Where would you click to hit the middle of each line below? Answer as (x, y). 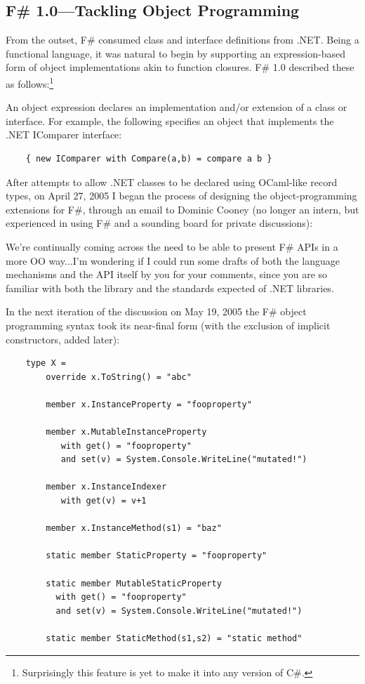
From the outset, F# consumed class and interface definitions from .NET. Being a (182, 40)
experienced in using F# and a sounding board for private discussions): (159, 223)
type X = (46, 363)
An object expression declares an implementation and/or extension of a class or (177, 107)
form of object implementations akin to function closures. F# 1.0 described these (180, 67)
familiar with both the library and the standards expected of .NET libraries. (170, 288)
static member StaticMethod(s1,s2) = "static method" (174, 639)
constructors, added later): (63, 339)
